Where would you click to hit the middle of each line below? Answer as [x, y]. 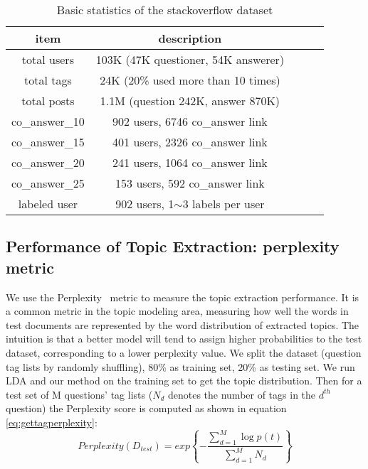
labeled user [48, 204]
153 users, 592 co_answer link [190, 183]
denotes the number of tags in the [242, 394]
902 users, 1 [145, 204]
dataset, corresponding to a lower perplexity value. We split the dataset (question [184, 352]
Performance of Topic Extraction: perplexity [173, 246]
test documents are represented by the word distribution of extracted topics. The [183, 324]
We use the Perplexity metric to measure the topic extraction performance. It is [183, 297]
